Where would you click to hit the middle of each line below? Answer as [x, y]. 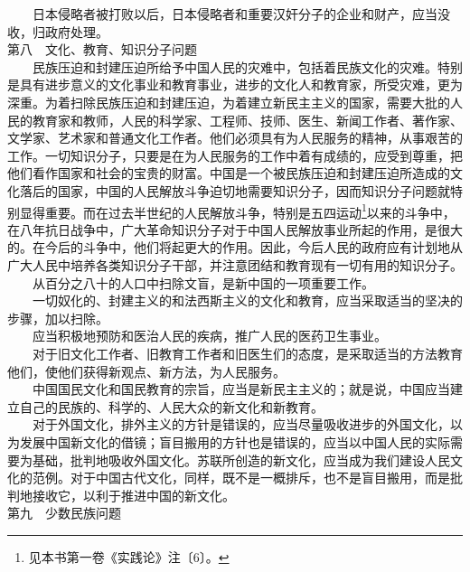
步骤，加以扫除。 [58, 318]
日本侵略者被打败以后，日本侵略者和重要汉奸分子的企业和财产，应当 [235, 14]
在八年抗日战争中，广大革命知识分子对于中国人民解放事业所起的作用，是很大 [235, 229]
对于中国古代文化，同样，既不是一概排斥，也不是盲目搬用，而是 [260, 478]
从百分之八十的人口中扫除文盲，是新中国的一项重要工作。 [203, 282]
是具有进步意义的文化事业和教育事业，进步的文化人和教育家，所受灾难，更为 [235, 84]
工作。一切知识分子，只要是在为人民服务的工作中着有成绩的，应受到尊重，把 [235, 155]
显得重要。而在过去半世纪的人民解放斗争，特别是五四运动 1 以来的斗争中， [237, 211]
